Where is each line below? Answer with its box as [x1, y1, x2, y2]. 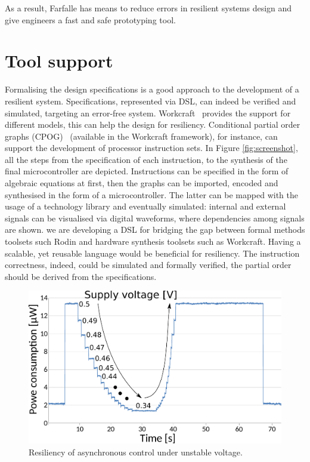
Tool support [5, 48, 113, 73]
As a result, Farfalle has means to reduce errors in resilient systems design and [5, 2, 292, 14]
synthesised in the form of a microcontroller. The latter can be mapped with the [5, 188, 298, 201]
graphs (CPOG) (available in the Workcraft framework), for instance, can [5, 130, 278, 142]
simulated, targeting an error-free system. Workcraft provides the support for [5, 106, 291, 119]
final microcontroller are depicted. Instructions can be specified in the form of [5, 165, 289, 177]
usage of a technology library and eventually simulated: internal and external [5, 200, 286, 212]
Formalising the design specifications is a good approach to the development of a [5, 83, 299, 96]
